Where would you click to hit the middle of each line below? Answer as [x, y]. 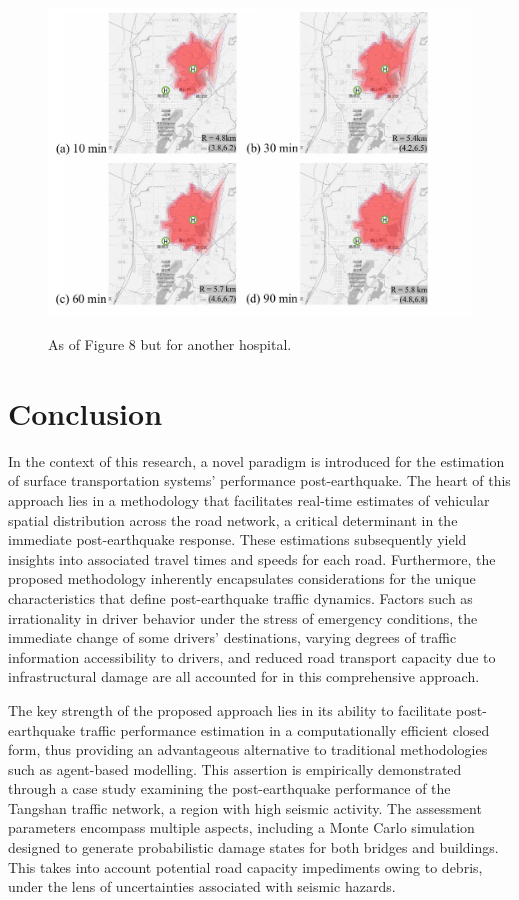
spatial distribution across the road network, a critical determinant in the [233, 519]
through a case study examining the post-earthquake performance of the [229, 788]
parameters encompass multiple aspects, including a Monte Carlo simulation [241, 827]
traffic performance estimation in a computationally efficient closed [284, 729]
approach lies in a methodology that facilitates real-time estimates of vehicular [249, 499]
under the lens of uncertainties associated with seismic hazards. [202, 886]
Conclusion [85, 412]
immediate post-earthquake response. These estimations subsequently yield [237, 539]
